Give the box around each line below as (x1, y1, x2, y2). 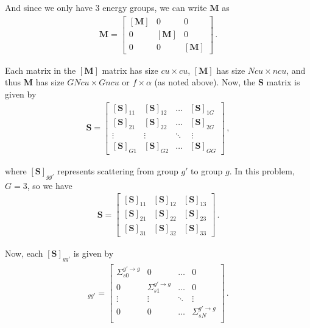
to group (191, 165, 223, 177)
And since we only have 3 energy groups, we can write (5, 1, 207, 13)
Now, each (5, 246, 43, 259)
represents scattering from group (57, 165, 178, 177)
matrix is (266, 76, 300, 88)
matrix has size (102, 63, 158, 76)
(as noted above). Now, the (154, 76, 256, 88)
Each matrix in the (5, 63, 76, 76)
